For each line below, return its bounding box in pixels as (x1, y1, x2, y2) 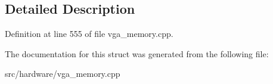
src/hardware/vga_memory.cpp (5, 67, 120, 80)
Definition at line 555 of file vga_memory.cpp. (5, 27, 173, 40)
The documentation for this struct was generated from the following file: (5, 47, 269, 60)
